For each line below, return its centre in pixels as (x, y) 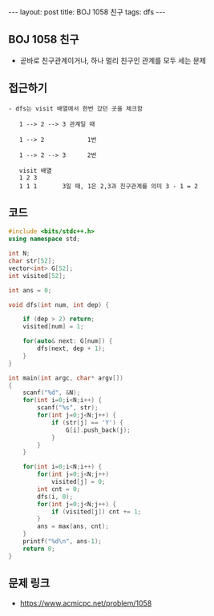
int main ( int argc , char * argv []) (66, 378)
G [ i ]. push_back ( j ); (98, 430)
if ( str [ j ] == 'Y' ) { (87, 422)
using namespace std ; (44, 239)
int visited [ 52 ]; (37, 276)
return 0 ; (39, 549)
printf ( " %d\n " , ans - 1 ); (63, 542)
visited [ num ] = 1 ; (53, 327)
